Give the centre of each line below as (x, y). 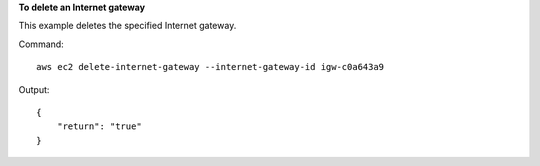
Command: (41, 44)
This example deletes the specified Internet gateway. (127, 26)
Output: (34, 89)
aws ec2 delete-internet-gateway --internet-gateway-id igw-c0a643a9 (210, 67)
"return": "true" (99, 126)
